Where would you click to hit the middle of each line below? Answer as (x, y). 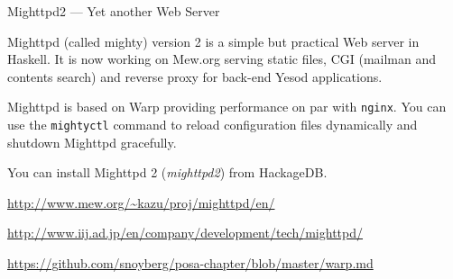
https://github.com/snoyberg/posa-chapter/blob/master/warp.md (190, 263)
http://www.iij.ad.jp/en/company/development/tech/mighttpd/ (185, 233)
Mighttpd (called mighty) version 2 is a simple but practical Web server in (213, 41)
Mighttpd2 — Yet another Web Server (114, 11)
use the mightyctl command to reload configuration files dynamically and (213, 125)
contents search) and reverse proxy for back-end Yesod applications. (195, 76)
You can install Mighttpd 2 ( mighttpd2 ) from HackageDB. (167, 172)
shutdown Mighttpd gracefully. (92, 142)
